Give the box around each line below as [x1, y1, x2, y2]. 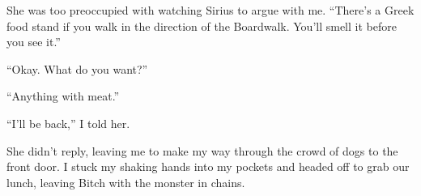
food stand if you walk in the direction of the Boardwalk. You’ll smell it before [6, 17, 397, 34]
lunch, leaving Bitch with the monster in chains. [6, 173, 245, 190]
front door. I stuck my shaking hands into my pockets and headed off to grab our [6, 158, 410, 175]
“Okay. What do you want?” [6, 60, 148, 77]
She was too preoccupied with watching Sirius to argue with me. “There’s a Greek [6, 2, 415, 18]
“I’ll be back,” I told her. [6, 114, 130, 131]
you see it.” [6, 33, 61, 50]
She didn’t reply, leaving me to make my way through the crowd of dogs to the [6, 142, 398, 159]
